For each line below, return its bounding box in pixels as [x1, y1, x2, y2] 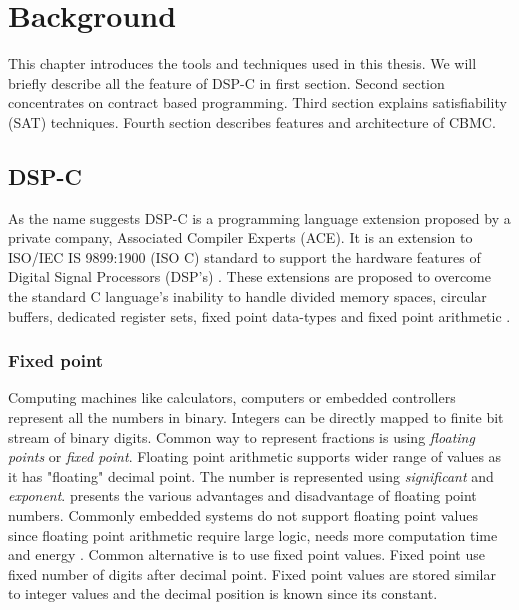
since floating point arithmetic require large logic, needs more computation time [8, 524, 498, 545]
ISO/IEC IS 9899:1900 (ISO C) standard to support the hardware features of [8, 246, 481, 267]
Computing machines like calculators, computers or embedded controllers [8, 387, 456, 408]
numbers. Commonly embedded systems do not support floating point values [8, 505, 478, 526]
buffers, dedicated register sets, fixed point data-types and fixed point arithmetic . [8, 305, 511, 326]
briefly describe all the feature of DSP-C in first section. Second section [8, 72, 445, 93]
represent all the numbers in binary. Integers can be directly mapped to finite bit [8, 407, 504, 428]
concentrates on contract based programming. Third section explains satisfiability [8, 92, 507, 113]
